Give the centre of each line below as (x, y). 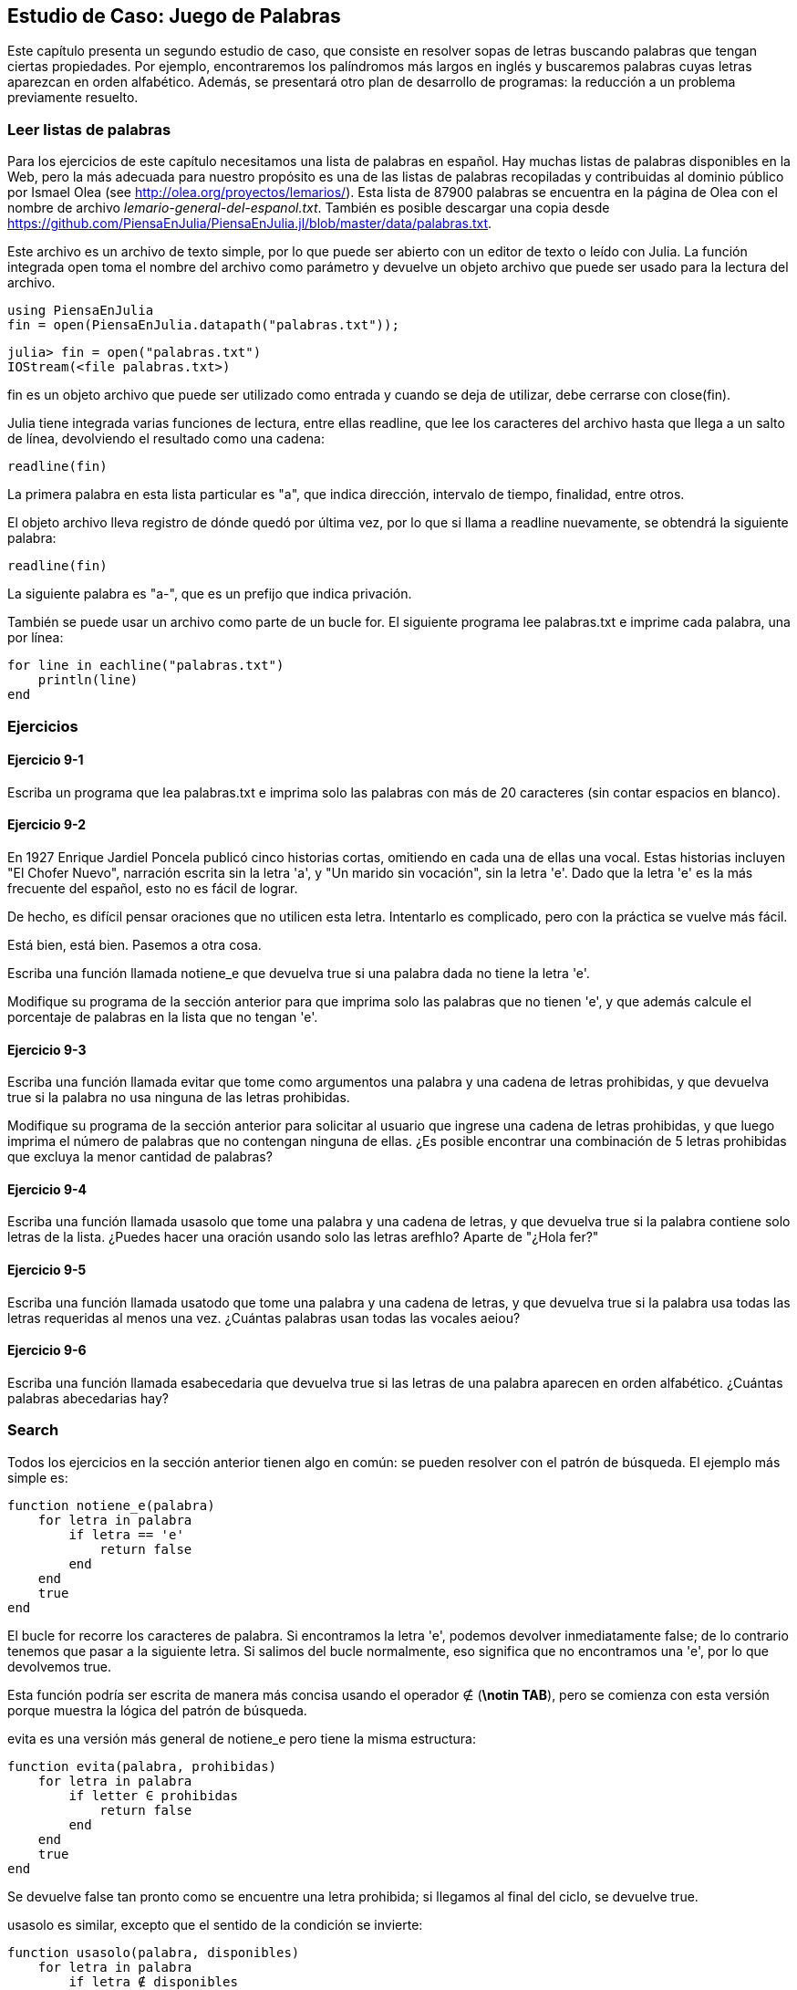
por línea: (36, 638)
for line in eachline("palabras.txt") (146, 666)
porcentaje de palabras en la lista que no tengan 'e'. (163, 1016)
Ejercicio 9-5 (47, 1270)
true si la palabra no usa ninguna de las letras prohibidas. (179, 1098)
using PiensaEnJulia (81, 311)
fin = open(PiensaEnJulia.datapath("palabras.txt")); (203, 325)
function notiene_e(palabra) (111, 1505)
